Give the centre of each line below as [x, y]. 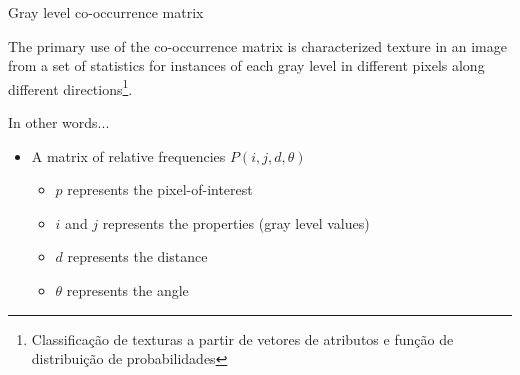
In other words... [59, 122]
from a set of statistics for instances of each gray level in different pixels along [246, 65]
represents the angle [127, 290]
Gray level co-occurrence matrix [106, 12]
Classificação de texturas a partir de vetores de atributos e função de [242, 338]
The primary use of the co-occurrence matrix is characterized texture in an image [257, 45]
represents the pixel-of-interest [160, 189]
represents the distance [137, 256]
